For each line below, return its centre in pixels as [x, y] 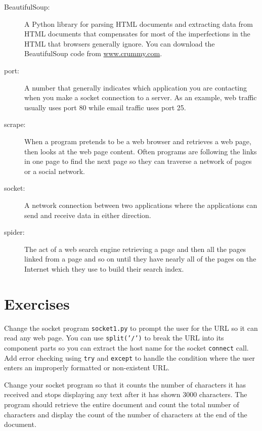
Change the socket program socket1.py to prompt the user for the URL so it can [131, 328]
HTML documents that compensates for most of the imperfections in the [137, 34]
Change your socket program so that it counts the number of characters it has [125, 384]
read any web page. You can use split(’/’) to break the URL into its [114, 338]
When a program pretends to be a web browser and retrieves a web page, [138, 141]
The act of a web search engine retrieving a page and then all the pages [135, 249]
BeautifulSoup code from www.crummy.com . [93, 53]
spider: [14, 232]
